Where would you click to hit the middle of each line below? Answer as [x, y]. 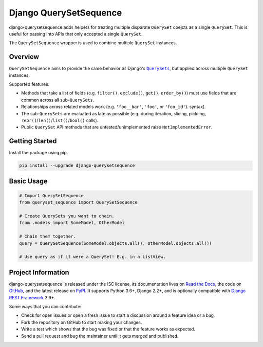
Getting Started [33, 141]
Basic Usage [28, 181]
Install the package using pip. [38, 153]
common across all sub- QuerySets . [58, 100]
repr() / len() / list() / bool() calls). [60, 120]
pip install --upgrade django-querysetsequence [77, 166]
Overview [24, 57]
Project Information [39, 272]
